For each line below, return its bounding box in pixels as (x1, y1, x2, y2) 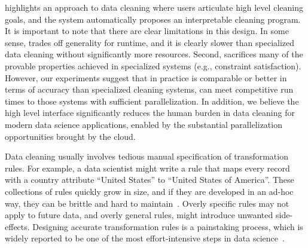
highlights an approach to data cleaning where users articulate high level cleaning (5, 1, 303, 13)
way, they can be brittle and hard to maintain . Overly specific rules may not (5, 197, 289, 209)
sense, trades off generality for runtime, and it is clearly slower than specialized (5, 36, 295, 48)
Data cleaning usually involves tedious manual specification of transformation (5, 150, 288, 163)
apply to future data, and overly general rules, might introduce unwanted (5, 209, 273, 221)
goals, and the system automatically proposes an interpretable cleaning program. (5, 13, 301, 25)
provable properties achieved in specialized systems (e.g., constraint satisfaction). (5, 59, 301, 72)
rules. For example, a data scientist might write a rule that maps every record (5, 161, 290, 174)
